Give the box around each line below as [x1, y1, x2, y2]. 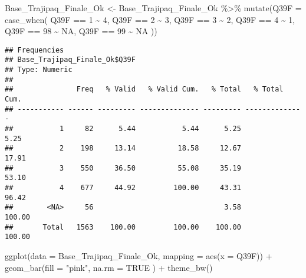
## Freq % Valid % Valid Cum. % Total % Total [5, 85, 284, 94]
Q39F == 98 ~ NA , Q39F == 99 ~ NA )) [5, 25, 157, 37]
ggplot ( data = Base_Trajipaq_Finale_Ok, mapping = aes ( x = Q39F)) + [5, 249, 272, 261]
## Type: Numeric [5, 66, 73, 74]
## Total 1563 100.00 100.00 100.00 [5, 223, 241, 231]
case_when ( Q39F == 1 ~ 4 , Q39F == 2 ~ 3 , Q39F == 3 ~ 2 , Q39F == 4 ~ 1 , [5, 13, 295, 25]
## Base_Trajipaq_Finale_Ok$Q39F [5, 55, 136, 64]
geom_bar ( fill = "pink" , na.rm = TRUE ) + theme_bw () [5, 261, 213, 273]
